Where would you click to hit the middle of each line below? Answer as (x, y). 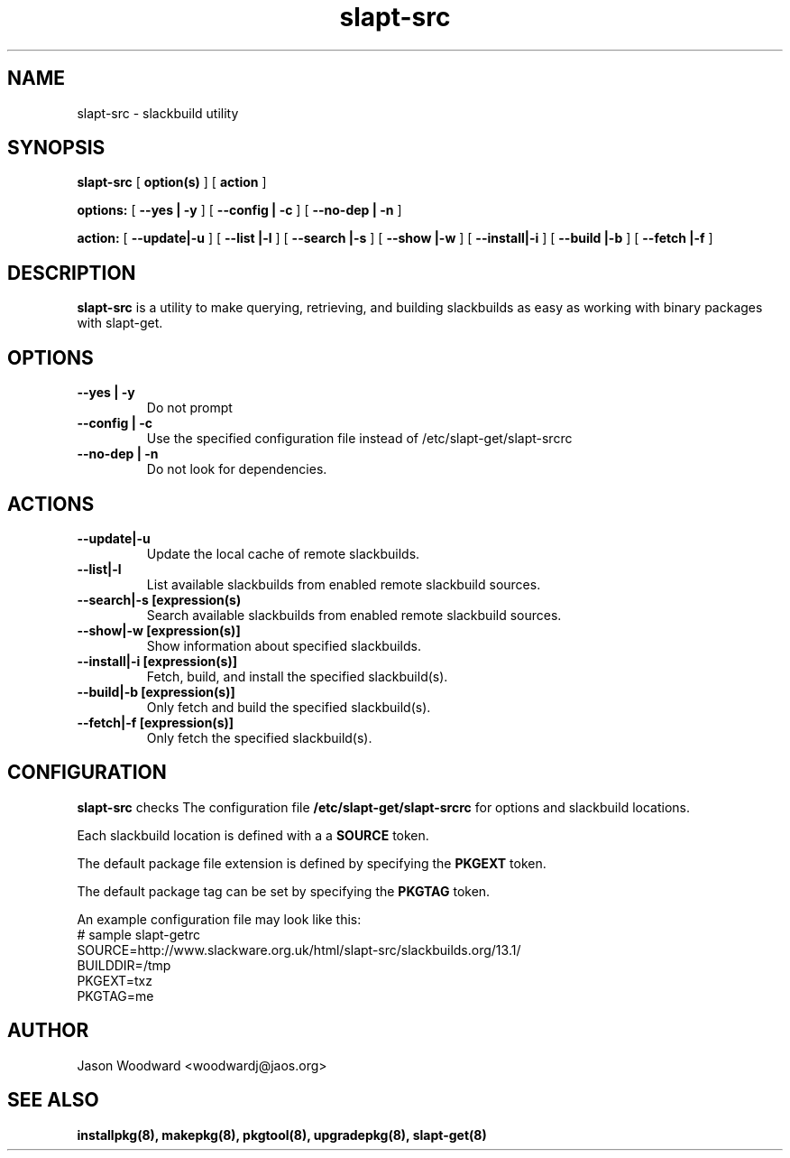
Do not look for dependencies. (237, 469)
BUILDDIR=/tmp (124, 965)
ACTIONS (51, 504)
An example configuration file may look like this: (219, 919)
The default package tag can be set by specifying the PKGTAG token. (284, 891)
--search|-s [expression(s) (159, 599)
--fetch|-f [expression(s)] (156, 722)
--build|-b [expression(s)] (156, 691)
